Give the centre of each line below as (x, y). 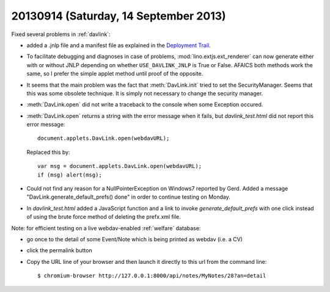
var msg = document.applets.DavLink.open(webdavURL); (119, 166)
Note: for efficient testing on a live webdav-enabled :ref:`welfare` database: (106, 228)
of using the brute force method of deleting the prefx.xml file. (104, 217)
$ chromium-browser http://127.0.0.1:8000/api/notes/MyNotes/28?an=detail (152, 276)
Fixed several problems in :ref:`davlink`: (61, 34)
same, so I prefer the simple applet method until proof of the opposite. (115, 74)
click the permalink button (59, 250)
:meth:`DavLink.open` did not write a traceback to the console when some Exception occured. (145, 104)
